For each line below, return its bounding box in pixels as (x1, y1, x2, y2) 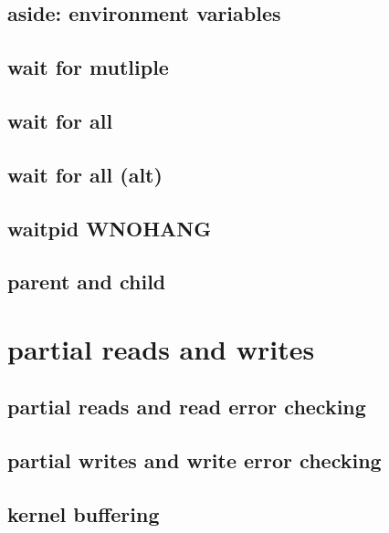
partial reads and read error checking (7, 392, 366, 421)
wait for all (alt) (7, 160, 163, 188)
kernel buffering (7, 500, 160, 528)
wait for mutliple (7, 53, 169, 81)
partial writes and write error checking (7, 446, 382, 475)
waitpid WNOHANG (7, 214, 212, 242)
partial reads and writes (7, 329, 315, 367)
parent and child (7, 267, 166, 296)
